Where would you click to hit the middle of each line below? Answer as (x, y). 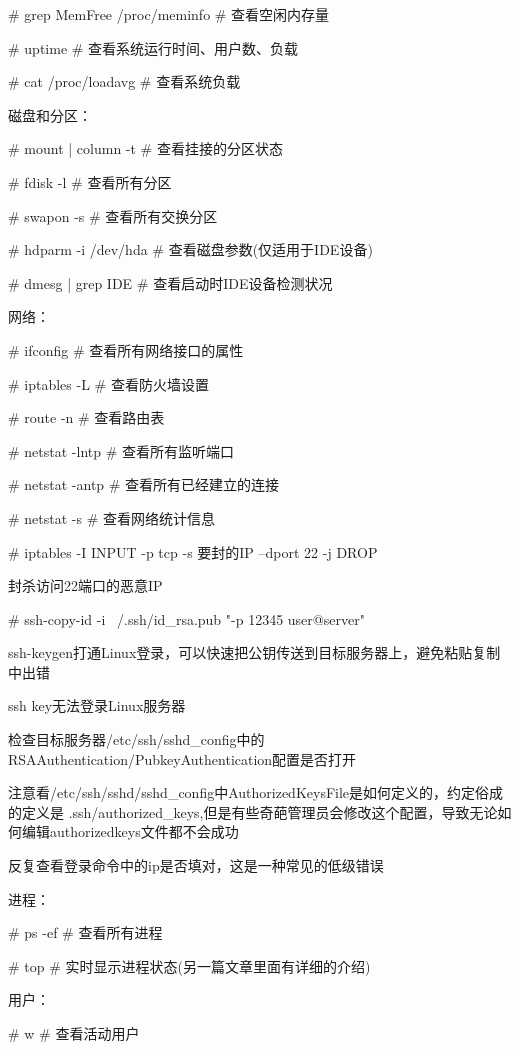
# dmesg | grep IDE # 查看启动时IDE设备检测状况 (170, 282)
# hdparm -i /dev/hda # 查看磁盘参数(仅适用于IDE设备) (190, 249)
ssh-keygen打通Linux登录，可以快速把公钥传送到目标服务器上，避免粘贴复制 (254, 652)
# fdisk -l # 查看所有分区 (90, 181)
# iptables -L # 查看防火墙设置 (108, 383)
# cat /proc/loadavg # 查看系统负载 (124, 81)
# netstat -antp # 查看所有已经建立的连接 (144, 484)
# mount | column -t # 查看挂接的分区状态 (145, 148)
